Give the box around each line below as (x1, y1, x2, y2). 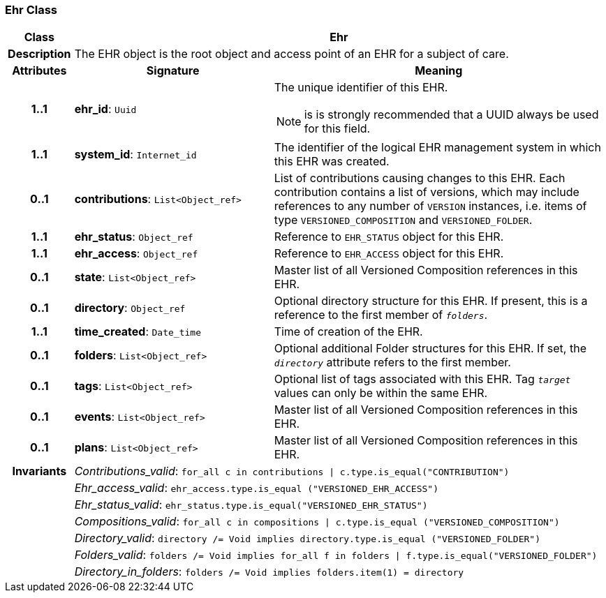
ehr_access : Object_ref (74, 246, 198, 261)
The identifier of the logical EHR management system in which (274, 140, 601, 155)
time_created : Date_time (74, 324, 201, 339)
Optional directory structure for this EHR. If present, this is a (274, 294, 588, 308)
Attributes (12, 63, 67, 78)
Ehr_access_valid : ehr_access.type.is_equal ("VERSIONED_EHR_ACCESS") (74, 481, 438, 495)
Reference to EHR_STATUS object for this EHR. (274, 230, 504, 244)
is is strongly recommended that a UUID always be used (304, 107, 599, 122)
